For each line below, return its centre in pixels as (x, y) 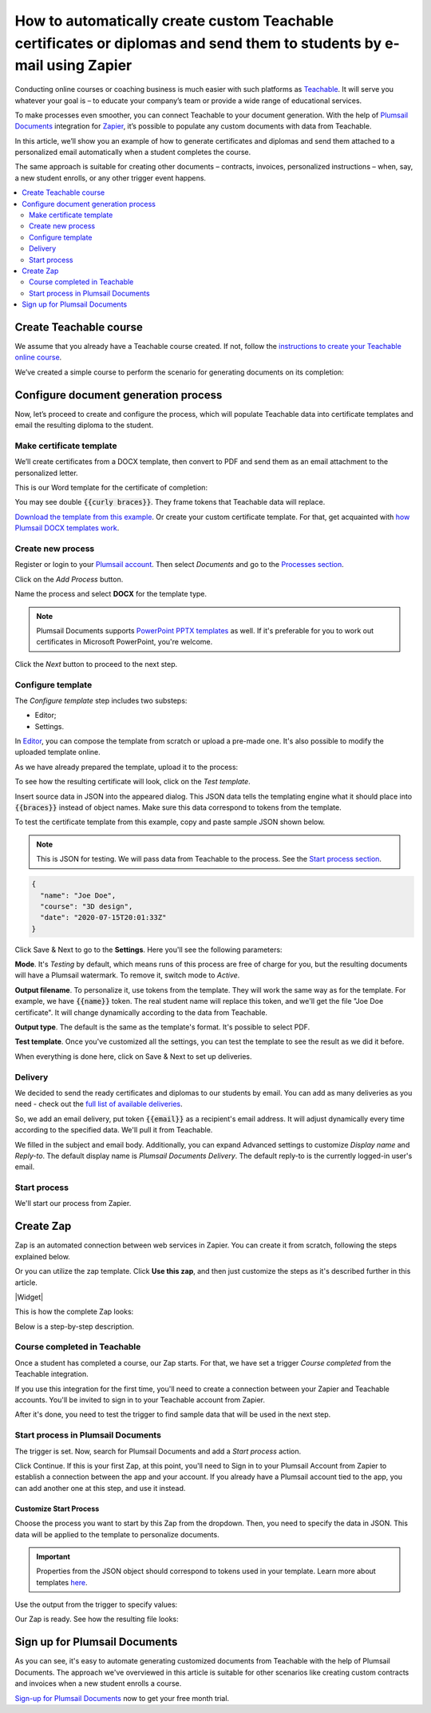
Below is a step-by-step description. (75, 1326)
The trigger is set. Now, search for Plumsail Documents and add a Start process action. (158, 1451)
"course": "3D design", (87, 906)
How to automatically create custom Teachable (174, 21)
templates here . (62, 1582)
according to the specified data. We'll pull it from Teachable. (114, 1130)
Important (53, 1556)
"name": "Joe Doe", (78, 895)
